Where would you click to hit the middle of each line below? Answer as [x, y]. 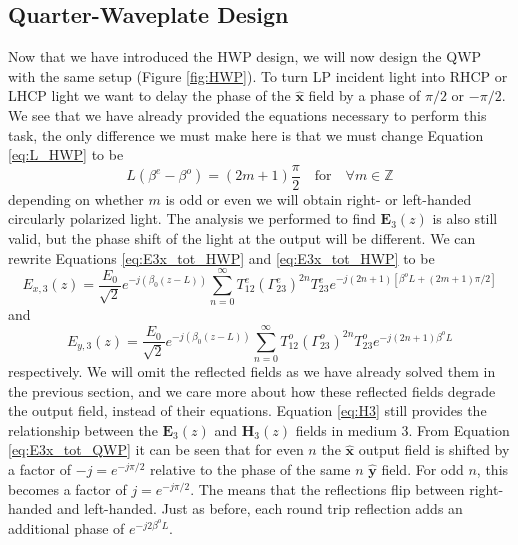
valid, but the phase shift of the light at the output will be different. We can [242, 238]
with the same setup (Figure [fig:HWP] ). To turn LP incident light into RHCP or [258, 75]
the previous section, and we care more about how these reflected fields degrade [252, 390]
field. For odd [422, 469]
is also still [465, 218]
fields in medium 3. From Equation [402, 429]
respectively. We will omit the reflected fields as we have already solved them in [252, 371]
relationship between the [83, 429]
